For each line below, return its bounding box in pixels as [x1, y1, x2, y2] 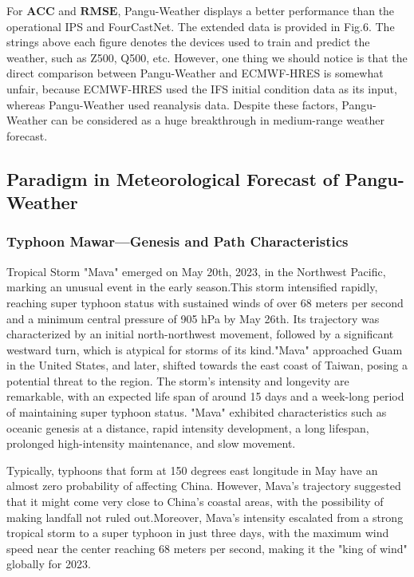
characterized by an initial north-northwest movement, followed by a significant [6, 326, 394, 342]
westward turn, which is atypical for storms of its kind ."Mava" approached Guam [6, 341, 403, 358]
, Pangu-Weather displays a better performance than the [117, 2, 395, 18]
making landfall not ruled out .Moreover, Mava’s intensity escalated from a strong [6, 508, 404, 525]
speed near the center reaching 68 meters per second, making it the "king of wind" [6, 539, 408, 556]
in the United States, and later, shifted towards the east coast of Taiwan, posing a [6, 357, 408, 373]
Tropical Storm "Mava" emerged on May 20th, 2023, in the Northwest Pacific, [6, 263, 386, 279]
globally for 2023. [6, 555, 91, 572]
